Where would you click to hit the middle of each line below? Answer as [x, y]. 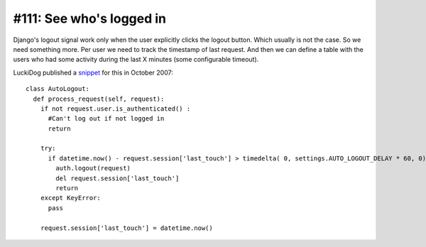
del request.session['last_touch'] [118, 178]
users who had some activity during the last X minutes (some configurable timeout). [136, 60]
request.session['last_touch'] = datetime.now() [126, 228]
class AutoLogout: [58, 89]
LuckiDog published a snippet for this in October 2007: [93, 72]
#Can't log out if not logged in [106, 119]
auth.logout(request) [93, 168]
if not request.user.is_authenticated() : [115, 109]
